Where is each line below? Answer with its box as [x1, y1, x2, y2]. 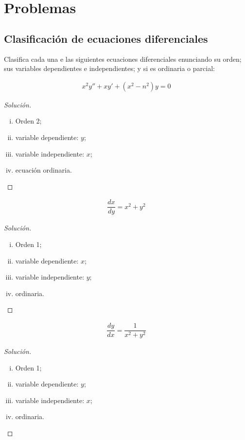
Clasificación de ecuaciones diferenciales [4, 31, 208, 46]
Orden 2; [15, 116, 42, 126]
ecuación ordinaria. [15, 165, 72, 175]
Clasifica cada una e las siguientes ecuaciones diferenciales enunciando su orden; [4, 53, 242, 64]
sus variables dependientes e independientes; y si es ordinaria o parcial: [4, 63, 215, 73]
